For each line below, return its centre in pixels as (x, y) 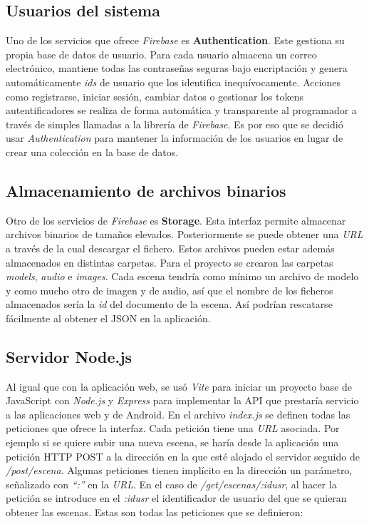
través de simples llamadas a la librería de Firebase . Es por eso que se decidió (175, 124)
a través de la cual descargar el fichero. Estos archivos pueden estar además (170, 248)
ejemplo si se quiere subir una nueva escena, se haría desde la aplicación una (172, 442)
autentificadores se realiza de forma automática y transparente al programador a (181, 110)
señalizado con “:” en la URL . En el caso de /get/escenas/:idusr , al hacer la (171, 484)
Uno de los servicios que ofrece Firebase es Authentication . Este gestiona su (175, 40)
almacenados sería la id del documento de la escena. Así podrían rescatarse (169, 304)
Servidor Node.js (69, 356)
